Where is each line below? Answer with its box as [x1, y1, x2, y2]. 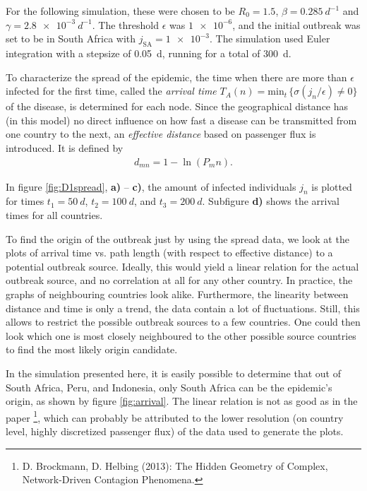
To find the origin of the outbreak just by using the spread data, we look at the [6, 231, 349, 246]
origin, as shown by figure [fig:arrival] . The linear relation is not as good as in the [6, 394, 358, 408]
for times [6, 194, 44, 208]
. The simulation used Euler [210, 31, 330, 46]
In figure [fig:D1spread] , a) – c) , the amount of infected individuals [6, 179, 296, 194]
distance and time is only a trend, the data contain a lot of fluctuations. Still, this [6, 300, 360, 315]
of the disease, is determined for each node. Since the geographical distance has [6, 99, 349, 114]
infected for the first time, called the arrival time [6, 83, 217, 98]
